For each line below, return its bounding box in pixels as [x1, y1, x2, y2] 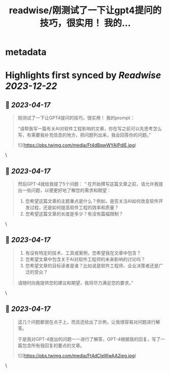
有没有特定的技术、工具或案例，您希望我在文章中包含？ [25, 250, 141, 256]
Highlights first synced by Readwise [5, 70, 161, 81]
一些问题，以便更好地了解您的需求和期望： [22, 187, 112, 193]
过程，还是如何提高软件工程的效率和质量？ [29, 205, 119, 210]
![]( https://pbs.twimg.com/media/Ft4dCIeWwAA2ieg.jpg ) [17, 352, 137, 359]
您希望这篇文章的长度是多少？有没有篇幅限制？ [25, 211, 123, 217]
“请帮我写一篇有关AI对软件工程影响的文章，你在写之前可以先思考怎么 [17, 126, 162, 132]
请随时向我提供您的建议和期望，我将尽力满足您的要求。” [17, 279, 133, 285]
